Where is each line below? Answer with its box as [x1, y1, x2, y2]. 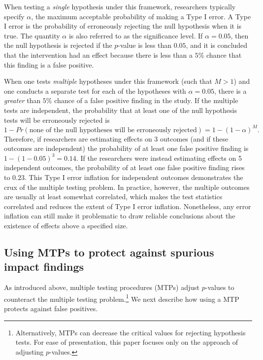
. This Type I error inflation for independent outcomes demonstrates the [25, 172, 243, 182]
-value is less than [118, 40, 172, 50]
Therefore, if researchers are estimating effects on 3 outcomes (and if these [4, 133, 229, 144]
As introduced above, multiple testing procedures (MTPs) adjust [4, 282, 199, 292]
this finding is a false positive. [4, 59, 94, 70]
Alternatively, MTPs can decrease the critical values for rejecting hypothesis [15, 327, 246, 337]
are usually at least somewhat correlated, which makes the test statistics [4, 191, 223, 202]
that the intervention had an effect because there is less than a [4, 49, 193, 60]
